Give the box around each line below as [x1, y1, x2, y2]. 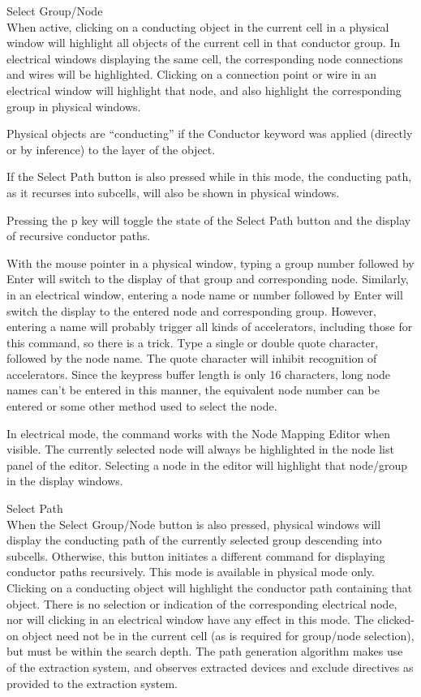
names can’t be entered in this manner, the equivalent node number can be [6, 381, 380, 398]
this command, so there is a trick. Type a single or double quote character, [6, 333, 379, 351]
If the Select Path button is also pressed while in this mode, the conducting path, [6, 168, 412, 185]
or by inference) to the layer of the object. [6, 140, 216, 157]
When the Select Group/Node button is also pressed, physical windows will [6, 515, 381, 532]
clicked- [377, 611, 415, 628]
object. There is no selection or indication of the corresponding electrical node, [6, 595, 397, 612]
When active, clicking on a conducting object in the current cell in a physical [6, 18, 389, 35]
